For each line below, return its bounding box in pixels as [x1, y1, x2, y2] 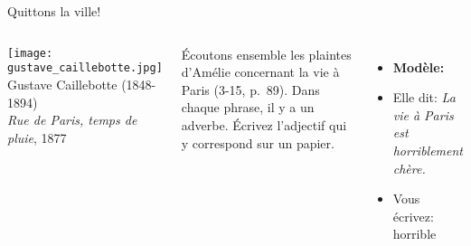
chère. [392, 158, 426, 177]
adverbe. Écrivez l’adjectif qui [181, 115, 347, 134]
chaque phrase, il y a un [181, 98, 315, 117]
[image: [7, 46, 53, 60]
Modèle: [392, 57, 445, 76]
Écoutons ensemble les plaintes [181, 44, 352, 63]
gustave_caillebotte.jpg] [7, 61, 163, 75]
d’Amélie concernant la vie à [181, 62, 340, 81]
